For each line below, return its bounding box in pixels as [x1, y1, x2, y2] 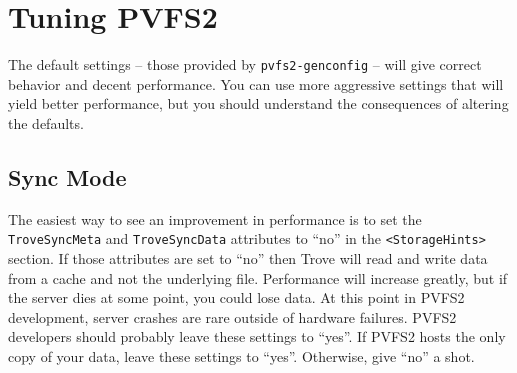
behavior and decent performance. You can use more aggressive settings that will [8, 73, 504, 94]
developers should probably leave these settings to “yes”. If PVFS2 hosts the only [8, 326, 506, 347]
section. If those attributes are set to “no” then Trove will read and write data [8, 248, 488, 269]
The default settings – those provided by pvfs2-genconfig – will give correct [8, 54, 482, 75]
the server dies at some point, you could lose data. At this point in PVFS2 [8, 287, 465, 308]
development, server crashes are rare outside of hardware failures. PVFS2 [8, 306, 457, 327]
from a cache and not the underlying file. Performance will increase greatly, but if [8, 267, 508, 288]
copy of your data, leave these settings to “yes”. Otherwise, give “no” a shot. [8, 345, 475, 366]
